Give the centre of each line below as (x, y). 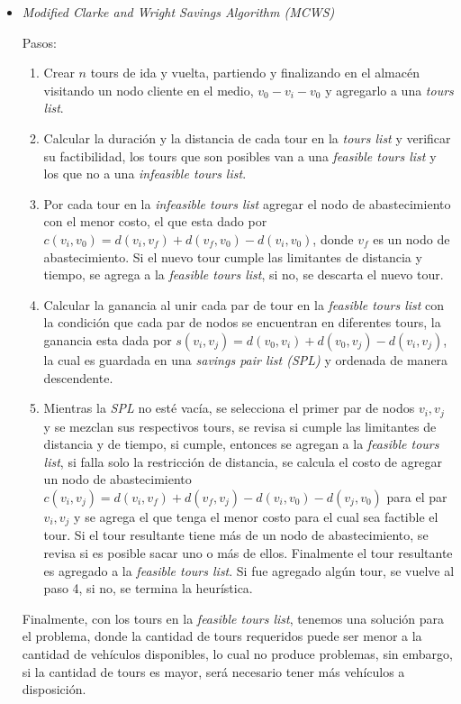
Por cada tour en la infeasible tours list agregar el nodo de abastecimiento (247, 203)
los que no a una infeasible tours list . (145, 174)
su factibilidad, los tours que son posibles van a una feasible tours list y (240, 155)
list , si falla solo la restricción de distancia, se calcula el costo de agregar (243, 461)
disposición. (54, 689)
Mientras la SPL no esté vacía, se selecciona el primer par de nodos (229, 408)
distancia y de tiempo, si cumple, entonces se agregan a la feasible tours (241, 444)
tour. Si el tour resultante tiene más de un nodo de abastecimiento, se (236, 535)
